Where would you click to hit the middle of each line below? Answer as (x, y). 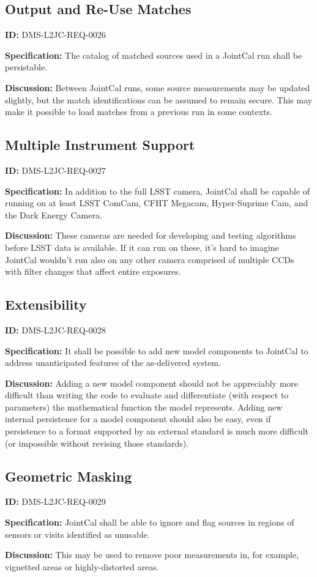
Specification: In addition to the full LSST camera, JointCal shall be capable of (158, 191)
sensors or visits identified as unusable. (77, 534)
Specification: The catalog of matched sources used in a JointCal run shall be (154, 55)
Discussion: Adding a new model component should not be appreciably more (152, 383)
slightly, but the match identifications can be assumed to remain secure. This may (159, 99)
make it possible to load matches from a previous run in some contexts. (139, 112)
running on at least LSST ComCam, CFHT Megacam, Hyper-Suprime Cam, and (157, 203)
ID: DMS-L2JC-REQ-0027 (55, 170)
